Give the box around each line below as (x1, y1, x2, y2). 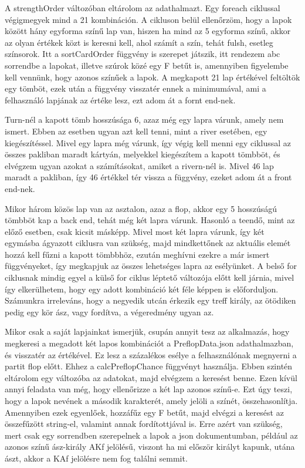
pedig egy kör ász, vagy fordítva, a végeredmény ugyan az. (5, 305, 214, 318)
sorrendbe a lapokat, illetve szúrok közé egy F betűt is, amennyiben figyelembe (5, 59, 289, 71)
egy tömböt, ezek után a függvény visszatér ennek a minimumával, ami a (5, 82, 266, 95)
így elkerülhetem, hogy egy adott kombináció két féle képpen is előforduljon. (5, 282, 279, 295)
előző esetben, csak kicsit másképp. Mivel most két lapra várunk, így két (5, 225, 265, 237)
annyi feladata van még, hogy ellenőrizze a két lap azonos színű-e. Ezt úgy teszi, (5, 383, 293, 395)
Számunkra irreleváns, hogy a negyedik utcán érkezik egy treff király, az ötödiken (5, 294, 296, 307)
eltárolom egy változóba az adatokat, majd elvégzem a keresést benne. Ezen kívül (5, 371, 297, 383)
